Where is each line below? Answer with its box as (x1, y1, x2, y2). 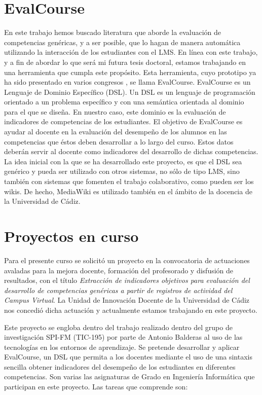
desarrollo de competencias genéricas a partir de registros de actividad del (4, 284, 233, 295)
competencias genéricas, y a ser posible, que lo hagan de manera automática (4, 37, 241, 47)
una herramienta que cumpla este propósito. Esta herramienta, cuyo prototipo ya (4, 66, 256, 77)
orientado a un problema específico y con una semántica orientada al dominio (4, 96, 244, 107)
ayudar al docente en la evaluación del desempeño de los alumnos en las (4, 126, 227, 137)
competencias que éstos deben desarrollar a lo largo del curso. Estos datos (4, 136, 234, 147)
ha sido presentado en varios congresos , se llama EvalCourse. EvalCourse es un (4, 77, 251, 87)
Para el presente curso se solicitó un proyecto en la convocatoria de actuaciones (4, 255, 250, 265)
